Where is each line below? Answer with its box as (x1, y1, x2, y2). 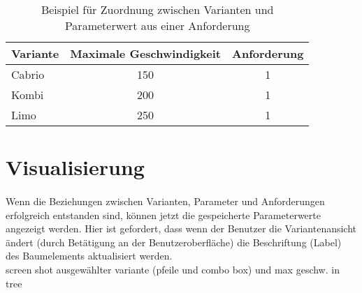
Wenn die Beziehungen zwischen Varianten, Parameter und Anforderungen (6, 193, 325, 208)
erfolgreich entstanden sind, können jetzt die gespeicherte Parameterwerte (6, 207, 321, 222)
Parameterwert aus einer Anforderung (64, 17, 250, 33)
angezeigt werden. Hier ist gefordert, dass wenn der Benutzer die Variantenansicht (6, 221, 357, 236)
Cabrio (11, 66, 45, 82)
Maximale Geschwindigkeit (70, 45, 221, 61)
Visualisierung (6, 153, 145, 181)
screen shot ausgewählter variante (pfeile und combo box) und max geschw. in (6, 262, 340, 276)
